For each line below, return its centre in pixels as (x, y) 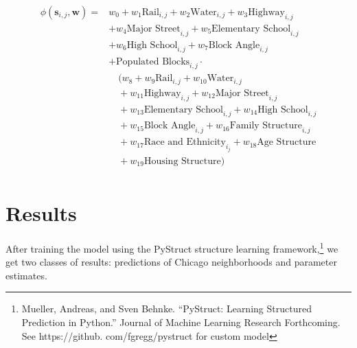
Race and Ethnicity (185, 142)
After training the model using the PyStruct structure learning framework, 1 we (172, 247)
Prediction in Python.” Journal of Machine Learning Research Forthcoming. (181, 322)
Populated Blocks (153, 61)
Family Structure (266, 126)
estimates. (26, 275)
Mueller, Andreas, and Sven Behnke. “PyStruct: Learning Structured (166, 309)
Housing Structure (182, 161)
